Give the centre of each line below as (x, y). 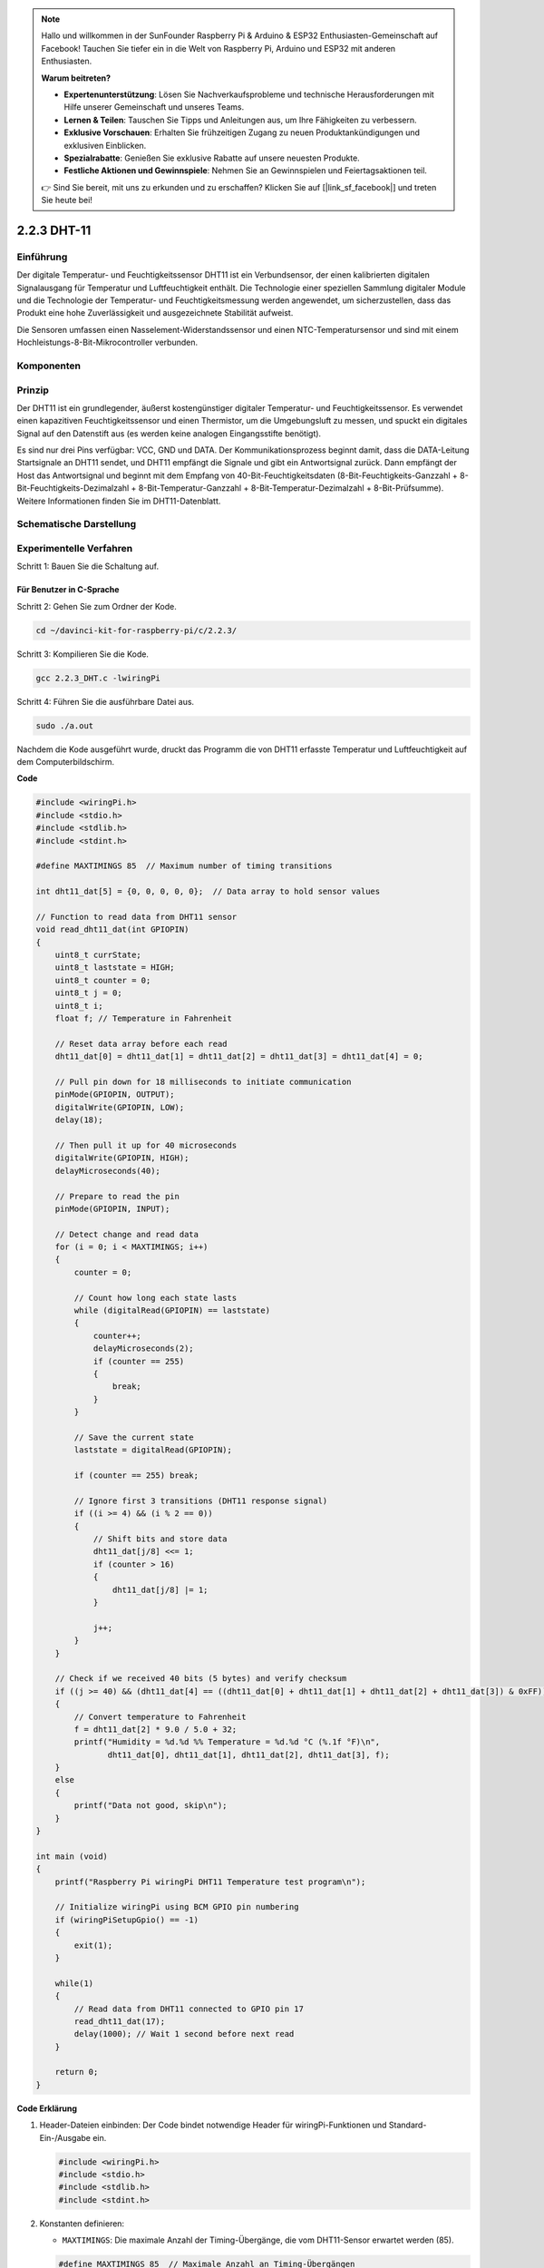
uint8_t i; (79, 1006)
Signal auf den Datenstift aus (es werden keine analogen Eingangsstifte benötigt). (169, 433)
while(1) (74, 1983)
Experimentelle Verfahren (75, 548)
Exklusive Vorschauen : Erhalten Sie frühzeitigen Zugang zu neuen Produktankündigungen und (242, 132)
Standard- (408, 2125)
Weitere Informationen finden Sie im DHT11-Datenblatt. (119, 501)
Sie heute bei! (67, 200)
